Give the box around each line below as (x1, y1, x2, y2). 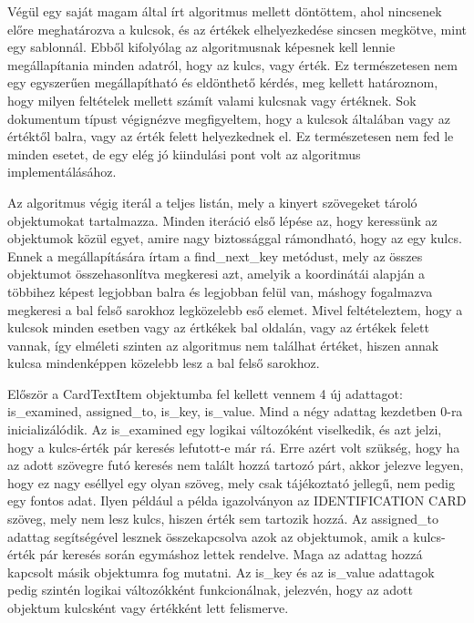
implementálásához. (7, 162, 117, 181)
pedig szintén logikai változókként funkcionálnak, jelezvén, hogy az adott (7, 580, 413, 599)
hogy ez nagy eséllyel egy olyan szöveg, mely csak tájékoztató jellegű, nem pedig (7, 473, 455, 492)
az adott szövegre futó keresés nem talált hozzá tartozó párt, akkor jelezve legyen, (7, 455, 464, 475)
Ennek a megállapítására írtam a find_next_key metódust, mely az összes (7, 246, 423, 265)
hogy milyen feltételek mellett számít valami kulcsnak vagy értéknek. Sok (7, 90, 417, 109)
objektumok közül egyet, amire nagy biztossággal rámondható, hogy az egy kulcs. (7, 229, 462, 248)
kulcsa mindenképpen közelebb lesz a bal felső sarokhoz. (7, 353, 320, 373)
